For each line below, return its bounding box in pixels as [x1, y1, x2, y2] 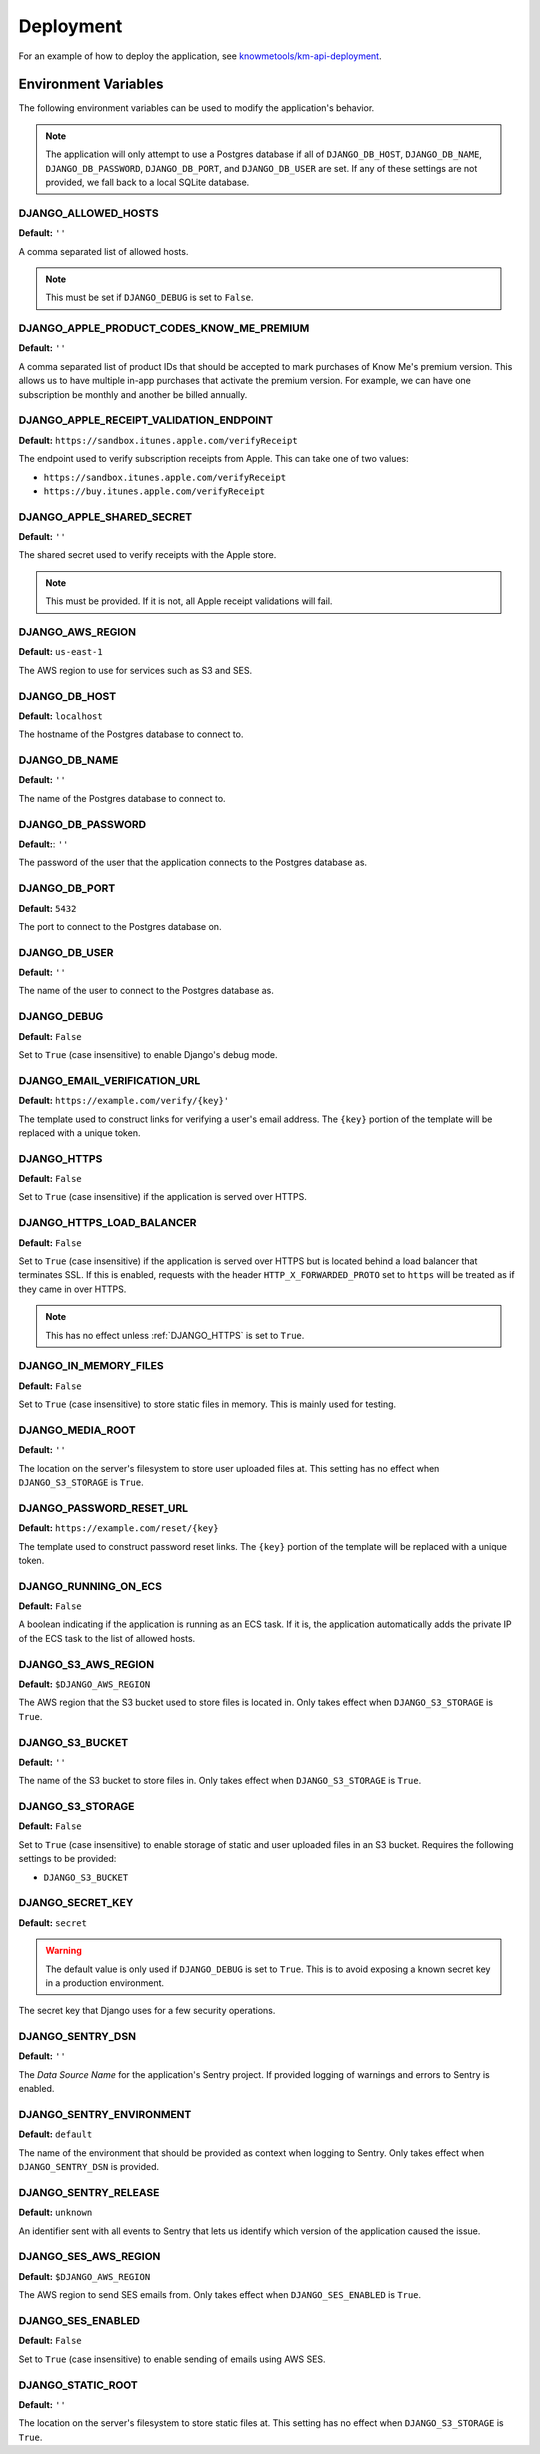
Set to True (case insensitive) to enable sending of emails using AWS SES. [18, 2353, 326, 2365]
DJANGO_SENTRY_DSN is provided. [18, 2161, 160, 2173]
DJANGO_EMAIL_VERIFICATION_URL [18, 1073, 201, 1087]
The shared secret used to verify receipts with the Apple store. [18, 549, 277, 561]
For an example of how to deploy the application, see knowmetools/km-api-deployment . [18, 50, 382, 62]
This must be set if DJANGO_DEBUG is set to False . [45, 291, 254, 304]
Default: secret [18, 1916, 87, 1929]
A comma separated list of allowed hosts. [18, 245, 189, 257]
